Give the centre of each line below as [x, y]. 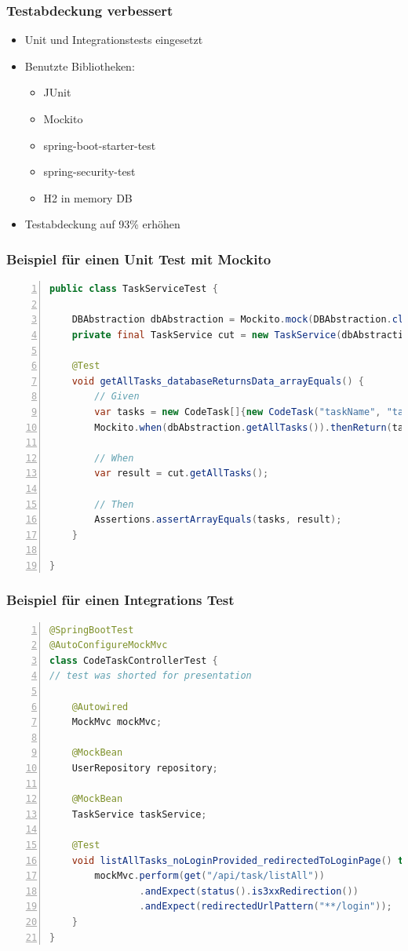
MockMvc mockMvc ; [117, 722]
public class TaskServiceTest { [134, 289]
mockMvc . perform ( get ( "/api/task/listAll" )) [209, 876]
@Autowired [100, 707]
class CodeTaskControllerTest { [134, 660]
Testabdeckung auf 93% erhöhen [102, 224]
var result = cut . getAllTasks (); [182, 474]
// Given [117, 397]
